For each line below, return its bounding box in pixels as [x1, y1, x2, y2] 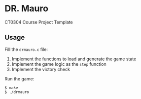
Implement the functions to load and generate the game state [11, 56, 137, 62]
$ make [4, 85, 18, 90]
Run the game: [4, 75, 35, 81]
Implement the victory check [11, 66, 70, 72]
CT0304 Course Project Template [4, 19, 73, 25]
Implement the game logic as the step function [11, 61, 106, 67]
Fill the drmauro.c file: [4, 46, 48, 52]
